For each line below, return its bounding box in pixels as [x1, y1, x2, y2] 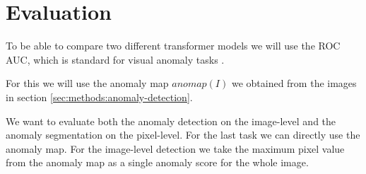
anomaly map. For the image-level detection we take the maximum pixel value [6, 141, 345, 156]
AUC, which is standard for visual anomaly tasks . [6, 52, 225, 66]
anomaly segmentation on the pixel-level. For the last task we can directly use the [6, 127, 360, 142]
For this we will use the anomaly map [6, 76, 169, 91]
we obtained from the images [231, 76, 357, 91]
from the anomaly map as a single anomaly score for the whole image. [6, 155, 309, 170]
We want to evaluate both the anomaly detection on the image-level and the [6, 113, 336, 128]
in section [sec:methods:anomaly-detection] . [6, 89, 193, 104]
